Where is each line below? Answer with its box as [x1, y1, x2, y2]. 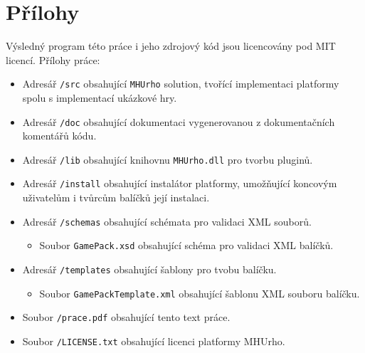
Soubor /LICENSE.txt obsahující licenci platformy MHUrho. [22, 334, 285, 348]
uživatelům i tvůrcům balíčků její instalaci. [22, 190, 210, 205]
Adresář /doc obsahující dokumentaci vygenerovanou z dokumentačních [22, 114, 335, 129]
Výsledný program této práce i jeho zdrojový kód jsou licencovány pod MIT [6, 38, 336, 53]
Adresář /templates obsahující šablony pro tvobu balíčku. [22, 262, 277, 277]
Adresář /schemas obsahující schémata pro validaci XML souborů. [22, 214, 312, 228]
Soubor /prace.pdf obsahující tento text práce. [22, 310, 231, 325]
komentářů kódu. [22, 128, 97, 143]
